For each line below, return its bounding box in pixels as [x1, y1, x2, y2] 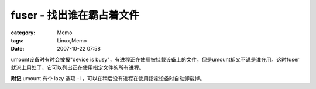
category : [11, 29, 36, 36]
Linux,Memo [57, 37, 87, 44]
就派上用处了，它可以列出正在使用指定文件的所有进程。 [11, 64, 145, 71]
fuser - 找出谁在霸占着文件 [11, 9, 140, 22]
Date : [11, 45, 25, 52]
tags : [11, 37, 24, 44]
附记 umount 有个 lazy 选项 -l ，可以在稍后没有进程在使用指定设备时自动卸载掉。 [11, 74, 205, 81]
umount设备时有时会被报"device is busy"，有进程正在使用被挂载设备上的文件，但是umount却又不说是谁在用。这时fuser [11, 56, 300, 63]
